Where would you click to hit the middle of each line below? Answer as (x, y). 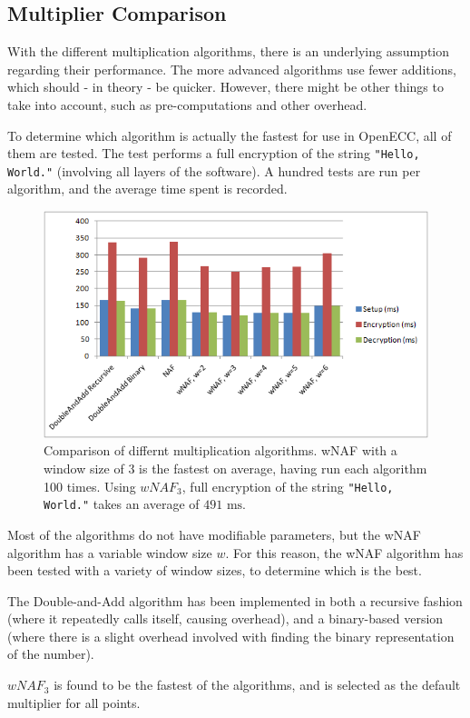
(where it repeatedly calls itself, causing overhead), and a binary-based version (225, 618)
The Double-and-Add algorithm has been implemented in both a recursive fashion (235, 600)
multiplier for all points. (74, 702)
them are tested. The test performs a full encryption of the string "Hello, (214, 153)
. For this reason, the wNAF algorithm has (344, 552)
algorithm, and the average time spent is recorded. (147, 189)
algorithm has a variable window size (110, 552)
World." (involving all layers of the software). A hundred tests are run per (214, 170)
